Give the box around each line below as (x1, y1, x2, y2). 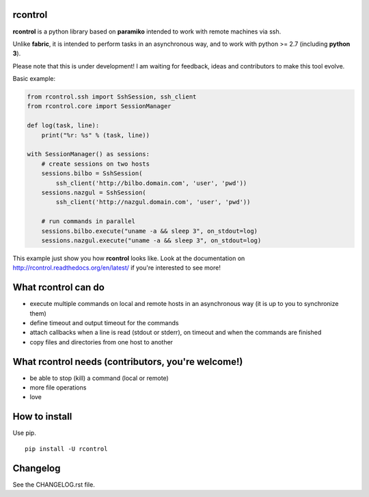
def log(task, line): (27, 122, 100, 129)
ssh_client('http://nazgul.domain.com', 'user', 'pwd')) (55, 199, 251, 206)
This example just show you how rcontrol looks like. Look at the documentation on (12, 254, 245, 262)
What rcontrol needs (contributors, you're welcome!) (12, 356, 243, 368)
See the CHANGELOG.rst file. (12, 480, 95, 489)
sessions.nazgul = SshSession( (41, 188, 146, 196)
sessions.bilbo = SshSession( (41, 170, 143, 177)
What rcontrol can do (12, 281, 105, 294)
